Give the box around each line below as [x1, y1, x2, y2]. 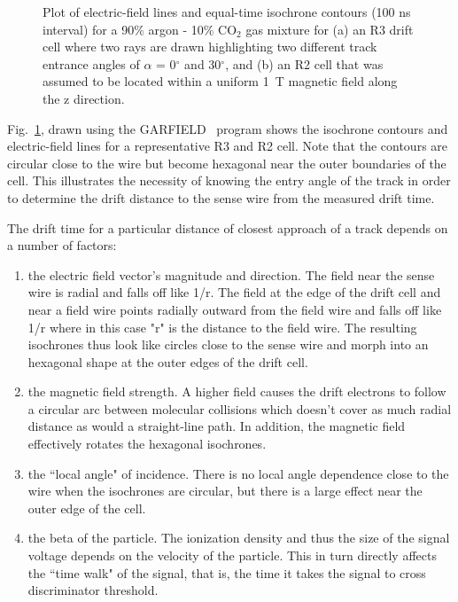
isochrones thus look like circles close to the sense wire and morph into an [27, 335, 429, 354]
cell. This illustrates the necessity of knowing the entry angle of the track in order [7, 171, 451, 190]
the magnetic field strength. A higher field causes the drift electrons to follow [27, 382, 446, 401]
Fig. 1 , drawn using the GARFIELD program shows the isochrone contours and [7, 119, 448, 137]
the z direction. [43, 89, 125, 107]
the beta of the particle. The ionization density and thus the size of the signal [27, 528, 450, 547]
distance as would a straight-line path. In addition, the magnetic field [27, 417, 406, 435]
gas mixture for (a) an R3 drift [245, 20, 414, 38]
